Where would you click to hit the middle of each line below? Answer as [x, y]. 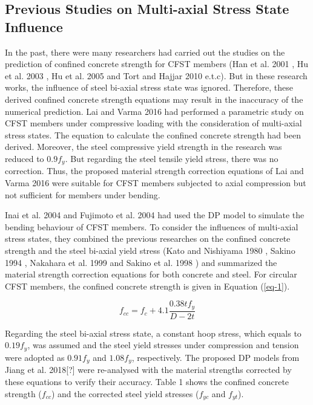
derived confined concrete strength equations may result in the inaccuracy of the [154, 99]
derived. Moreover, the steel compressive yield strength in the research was [143, 147]
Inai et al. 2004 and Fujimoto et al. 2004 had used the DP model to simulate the [155, 215]
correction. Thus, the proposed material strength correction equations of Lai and [154, 171]
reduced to [25, 158]
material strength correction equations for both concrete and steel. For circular [151, 274]
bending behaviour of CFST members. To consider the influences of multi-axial [152, 226]
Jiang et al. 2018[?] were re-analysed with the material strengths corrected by [148, 370]
